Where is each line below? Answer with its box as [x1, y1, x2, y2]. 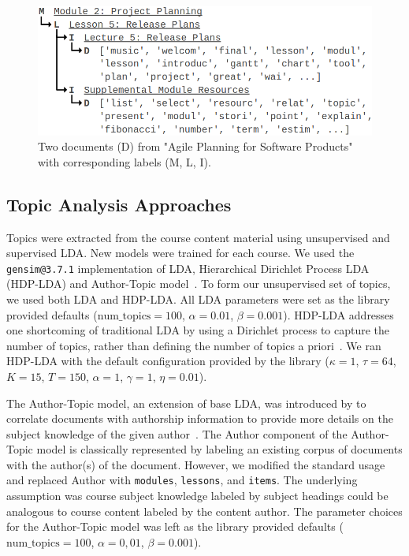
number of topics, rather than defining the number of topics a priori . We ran [6, 337, 381, 353]
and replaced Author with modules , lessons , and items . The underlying [6, 472, 358, 488]
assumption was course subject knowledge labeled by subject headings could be [6, 487, 389, 504]
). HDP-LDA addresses [283, 306, 394, 323]
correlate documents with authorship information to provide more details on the [6, 410, 393, 427]
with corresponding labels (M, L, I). [38, 153, 211, 170]
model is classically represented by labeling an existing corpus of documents [36, 441, 403, 457]
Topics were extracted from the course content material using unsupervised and [6, 229, 390, 245]
